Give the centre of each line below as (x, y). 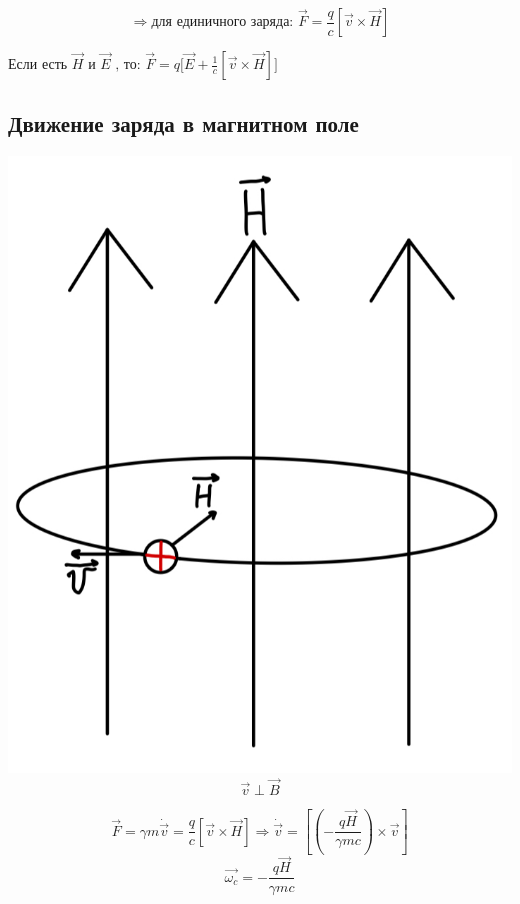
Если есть (38, 63)
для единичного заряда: (222, 22)
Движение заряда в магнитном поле (183, 123)
